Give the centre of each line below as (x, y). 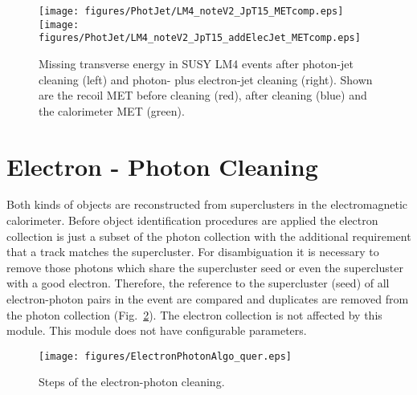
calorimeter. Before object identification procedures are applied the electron (192, 220)
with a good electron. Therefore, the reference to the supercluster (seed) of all (198, 283)
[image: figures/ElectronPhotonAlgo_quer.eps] (165, 356)
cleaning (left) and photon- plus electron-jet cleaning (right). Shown (206, 79)
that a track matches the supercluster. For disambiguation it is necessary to (193, 252)
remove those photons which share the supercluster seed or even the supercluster (205, 267)
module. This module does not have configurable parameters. (157, 330)
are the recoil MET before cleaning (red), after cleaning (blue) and (203, 95)
